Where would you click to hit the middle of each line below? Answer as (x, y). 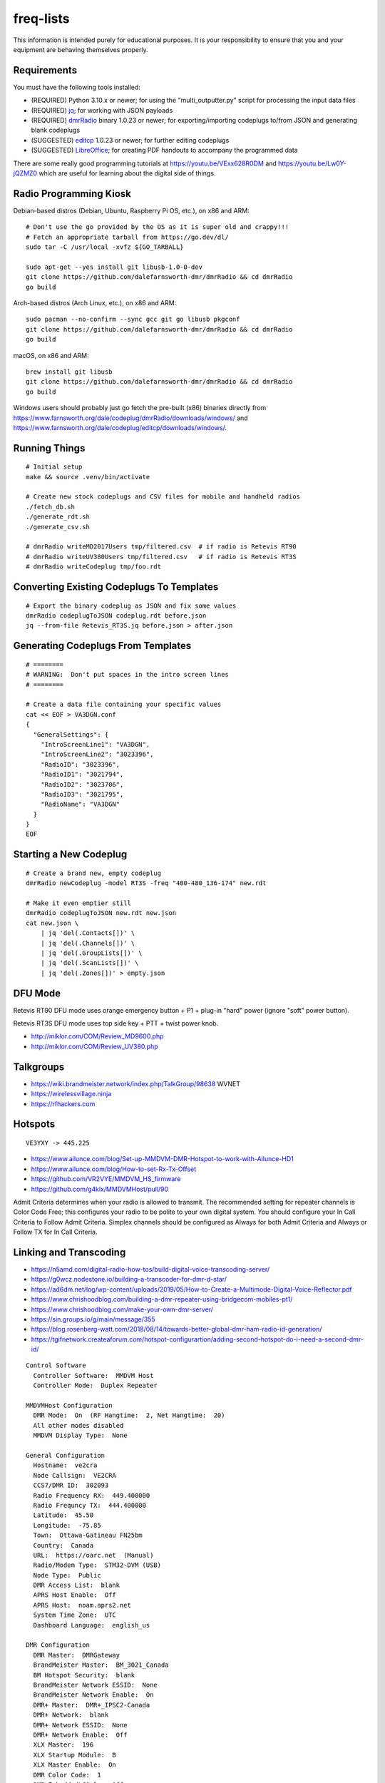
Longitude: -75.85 (67, 1525)
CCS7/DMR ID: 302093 (71, 1486)
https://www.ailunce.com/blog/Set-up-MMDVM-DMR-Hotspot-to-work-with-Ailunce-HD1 (162, 1159)
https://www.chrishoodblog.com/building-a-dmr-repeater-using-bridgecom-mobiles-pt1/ (162, 1299)
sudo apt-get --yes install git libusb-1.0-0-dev (114, 267)
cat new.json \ (52, 923)
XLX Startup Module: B (75, 1755)
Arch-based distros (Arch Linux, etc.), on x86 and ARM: (95, 303)
